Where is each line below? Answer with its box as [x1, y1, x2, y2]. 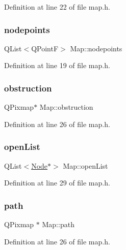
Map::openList [63, 160, 108, 171]
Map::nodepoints [70, 43, 122, 53]
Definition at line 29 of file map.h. [4, 177, 110, 188]
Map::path [42, 219, 74, 230]
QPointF [31, 43, 59, 53]
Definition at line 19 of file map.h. [4, 60, 110, 71]
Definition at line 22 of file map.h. [4, 2, 110, 12]
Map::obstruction [39, 102, 93, 112]
